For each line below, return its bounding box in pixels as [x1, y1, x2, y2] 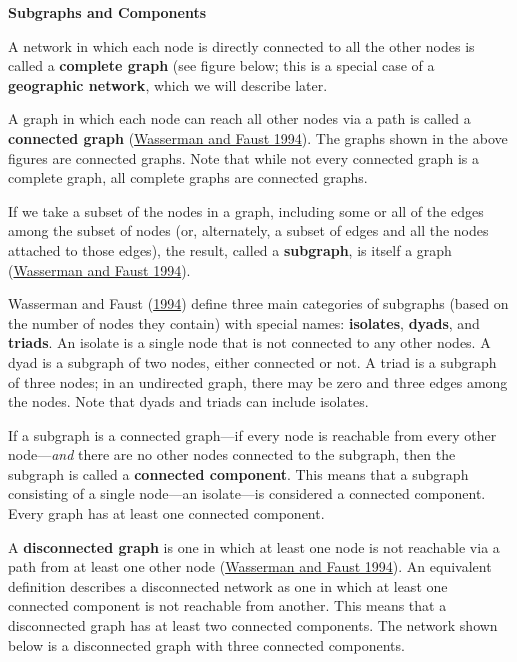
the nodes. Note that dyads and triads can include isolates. [8, 391, 369, 412]
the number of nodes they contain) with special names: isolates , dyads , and [8, 312, 480, 333]
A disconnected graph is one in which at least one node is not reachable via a [8, 536, 500, 557]
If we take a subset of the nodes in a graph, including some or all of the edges [8, 200, 484, 221]
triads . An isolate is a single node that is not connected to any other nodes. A [8, 332, 491, 353]
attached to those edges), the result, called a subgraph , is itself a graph [8, 239, 452, 260]
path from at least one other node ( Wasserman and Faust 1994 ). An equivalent [8, 556, 492, 577]
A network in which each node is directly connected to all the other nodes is [8, 35, 475, 56]
